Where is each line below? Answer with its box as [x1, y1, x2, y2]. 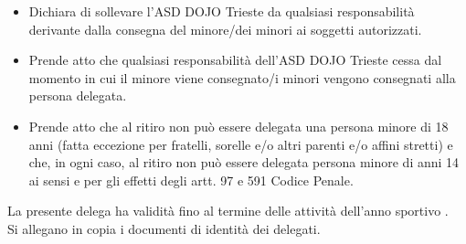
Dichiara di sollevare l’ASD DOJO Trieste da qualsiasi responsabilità [28, 2, 415, 20]
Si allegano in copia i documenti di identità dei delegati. [7, 218, 321, 238]
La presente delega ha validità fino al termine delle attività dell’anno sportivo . [7, 201, 449, 220]
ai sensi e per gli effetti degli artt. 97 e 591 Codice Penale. [28, 170, 354, 189]
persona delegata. [28, 86, 127, 105]
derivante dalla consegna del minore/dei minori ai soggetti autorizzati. [28, 19, 422, 38]
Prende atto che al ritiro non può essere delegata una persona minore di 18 [28, 116, 449, 135]
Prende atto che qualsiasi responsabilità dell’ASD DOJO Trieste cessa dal [28, 50, 442, 69]
